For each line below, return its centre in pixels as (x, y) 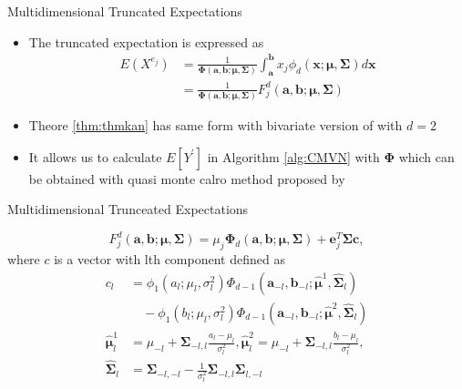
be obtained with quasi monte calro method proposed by (187, 178)
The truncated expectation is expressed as (146, 41)
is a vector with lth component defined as (169, 259)
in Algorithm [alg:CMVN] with (293, 156)
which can (426, 156)
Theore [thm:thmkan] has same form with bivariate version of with (216, 125)
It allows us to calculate (95, 156)
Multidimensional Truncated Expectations (125, 11)
